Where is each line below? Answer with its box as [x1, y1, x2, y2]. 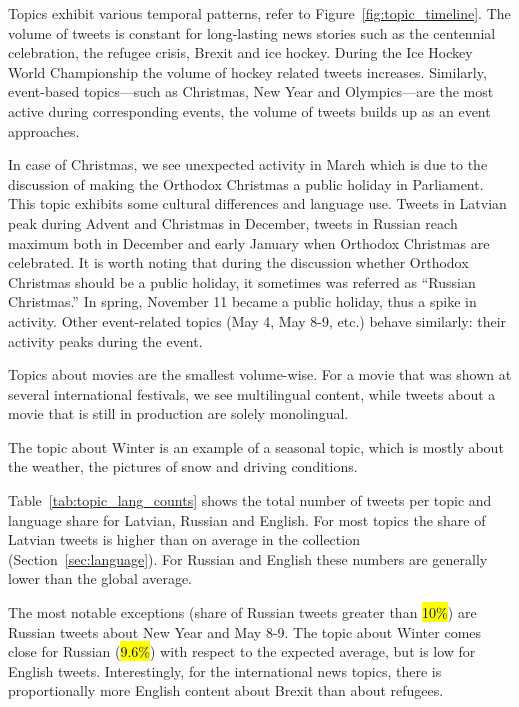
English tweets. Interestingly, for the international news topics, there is [8, 660, 442, 681]
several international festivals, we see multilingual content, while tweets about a [8, 383, 496, 404]
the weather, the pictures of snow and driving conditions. [8, 456, 358, 477]
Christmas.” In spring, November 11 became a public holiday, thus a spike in [8, 291, 477, 312]
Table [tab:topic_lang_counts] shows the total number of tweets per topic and [8, 490, 492, 511]
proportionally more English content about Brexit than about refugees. [8, 680, 444, 701]
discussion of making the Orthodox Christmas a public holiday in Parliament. [8, 173, 484, 194]
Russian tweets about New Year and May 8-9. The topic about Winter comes [8, 621, 482, 642]
